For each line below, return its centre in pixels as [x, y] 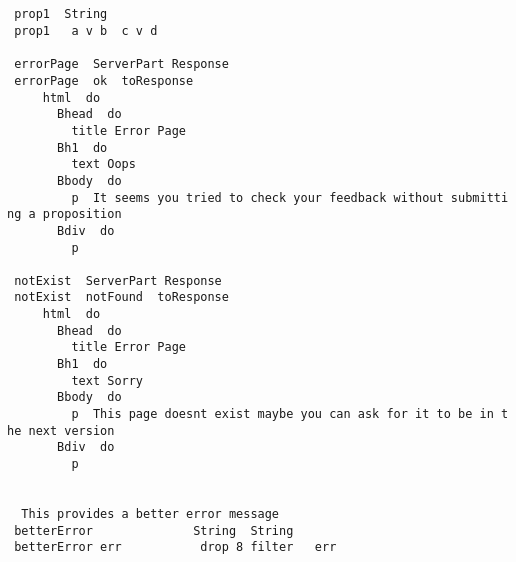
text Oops [103, 164]
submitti [479, 197]
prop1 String [61, 14]
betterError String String [154, 530]
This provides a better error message [150, 514]
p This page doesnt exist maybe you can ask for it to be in [282, 414]
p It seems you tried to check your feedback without [257, 197]
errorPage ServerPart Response [121, 64]
